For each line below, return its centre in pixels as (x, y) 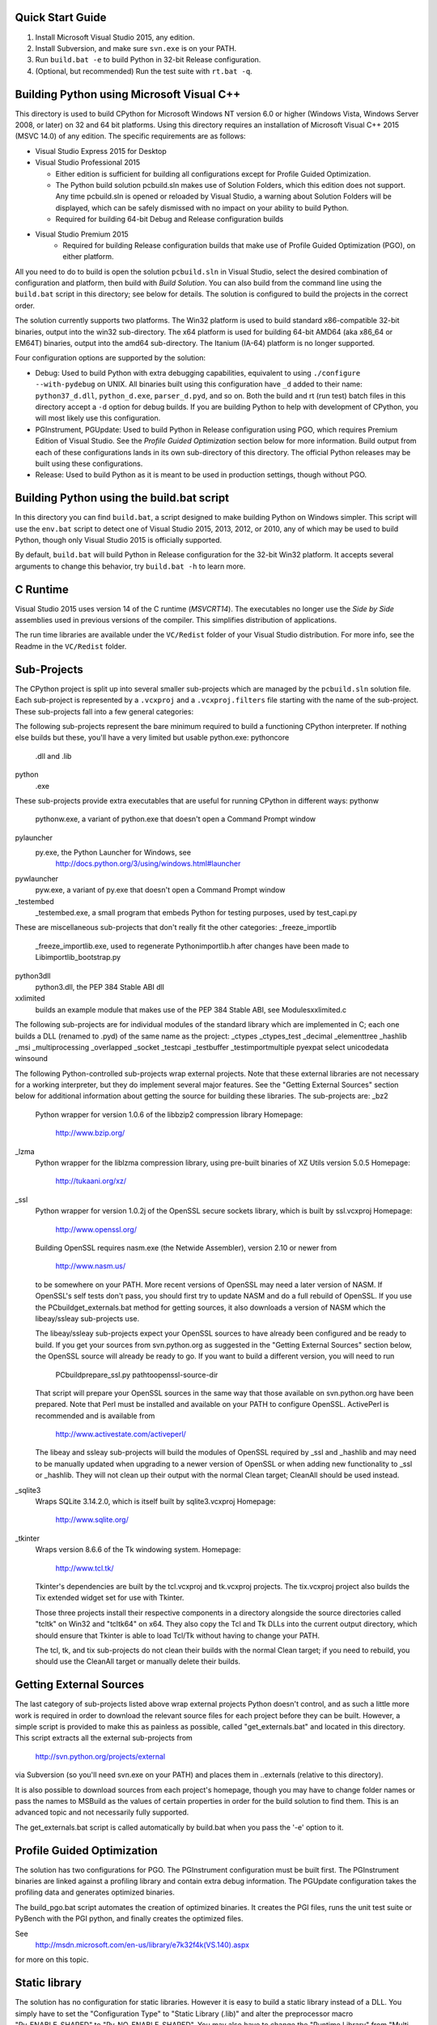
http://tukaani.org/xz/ (91, 1181)
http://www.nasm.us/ (91, 1266)
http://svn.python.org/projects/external (100, 1756)
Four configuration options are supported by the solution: (110, 358)
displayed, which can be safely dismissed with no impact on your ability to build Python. (202, 207)
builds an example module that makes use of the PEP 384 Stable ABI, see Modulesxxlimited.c (191, 1009)
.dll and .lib (53, 756)
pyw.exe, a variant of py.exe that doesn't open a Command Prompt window (160, 890)
